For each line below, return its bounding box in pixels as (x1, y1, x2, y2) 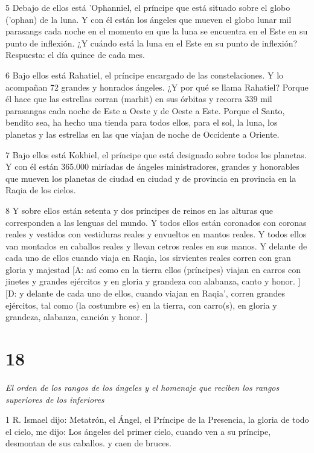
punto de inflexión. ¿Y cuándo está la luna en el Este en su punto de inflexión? (5, 36, 298, 49)
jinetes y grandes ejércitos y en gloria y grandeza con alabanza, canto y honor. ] (5, 275, 301, 288)
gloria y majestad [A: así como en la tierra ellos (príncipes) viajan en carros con (5, 263, 301, 275)
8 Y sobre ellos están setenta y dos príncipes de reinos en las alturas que (5, 204, 273, 216)
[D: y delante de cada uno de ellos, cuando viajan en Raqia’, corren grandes (5, 287, 286, 300)
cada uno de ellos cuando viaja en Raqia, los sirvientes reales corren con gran (5, 251, 291, 264)
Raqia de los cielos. (5, 184, 76, 196)
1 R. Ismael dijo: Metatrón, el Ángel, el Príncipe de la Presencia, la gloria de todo (5, 413, 309, 426)
